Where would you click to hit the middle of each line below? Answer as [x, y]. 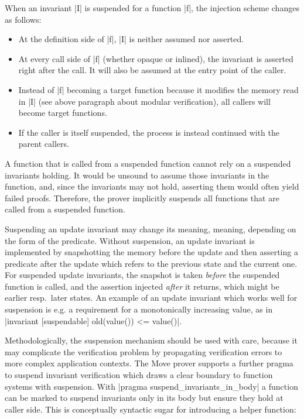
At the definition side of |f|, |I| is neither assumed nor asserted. [131, 39]
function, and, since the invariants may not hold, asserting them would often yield [152, 186]
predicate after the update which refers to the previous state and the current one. [151, 263]
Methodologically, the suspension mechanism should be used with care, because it [151, 340]
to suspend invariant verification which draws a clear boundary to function [139, 375]
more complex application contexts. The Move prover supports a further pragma [149, 363]
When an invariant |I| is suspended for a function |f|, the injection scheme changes [152, 8]
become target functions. [63, 113]
